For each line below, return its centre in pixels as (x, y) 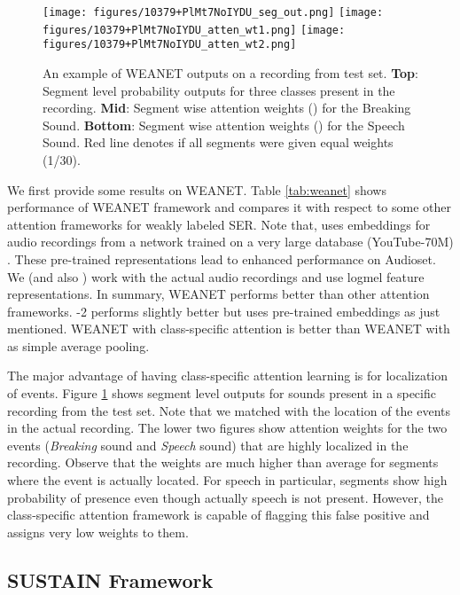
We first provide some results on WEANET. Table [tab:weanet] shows (197, 189)
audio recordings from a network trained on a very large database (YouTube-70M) (230, 242)
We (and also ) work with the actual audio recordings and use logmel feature (216, 276)
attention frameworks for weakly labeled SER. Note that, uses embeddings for (219, 224)
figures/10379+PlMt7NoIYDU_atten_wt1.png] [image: (194, 30)
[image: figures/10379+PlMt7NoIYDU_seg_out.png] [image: (213, 12)
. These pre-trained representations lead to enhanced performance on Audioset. (222, 258)
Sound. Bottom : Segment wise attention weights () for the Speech (224, 125)
